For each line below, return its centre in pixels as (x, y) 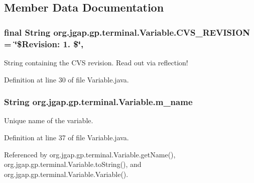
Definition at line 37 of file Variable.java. (67, 137)
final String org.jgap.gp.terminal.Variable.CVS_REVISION (127, 32)
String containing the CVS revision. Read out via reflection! (96, 62)
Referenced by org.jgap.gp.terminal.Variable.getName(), (90, 154)
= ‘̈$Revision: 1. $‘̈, (44, 43)
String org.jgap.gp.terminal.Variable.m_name (98, 102)
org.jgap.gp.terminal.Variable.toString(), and (73, 164)
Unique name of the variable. (49, 120)
